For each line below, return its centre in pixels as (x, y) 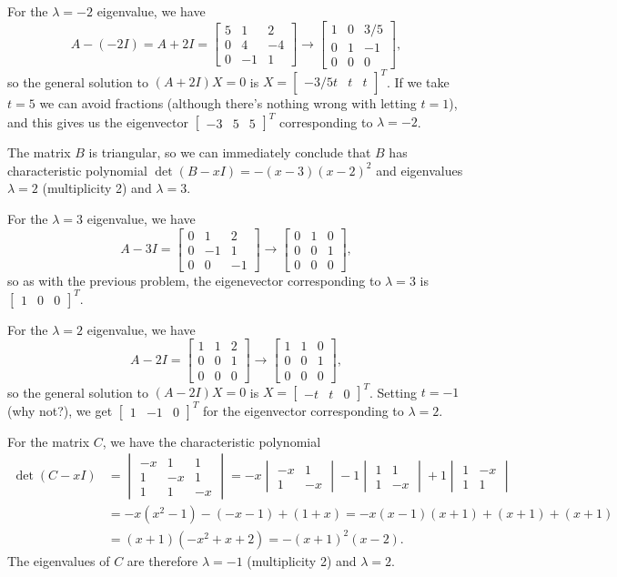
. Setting (393, 392)
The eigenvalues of (59, 560)
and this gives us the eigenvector (98, 121)
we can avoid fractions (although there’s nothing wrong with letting (228, 103)
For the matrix (49, 441)
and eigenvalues (420, 170)
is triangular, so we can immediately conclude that (230, 152)
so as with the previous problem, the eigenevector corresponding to (194, 280)
